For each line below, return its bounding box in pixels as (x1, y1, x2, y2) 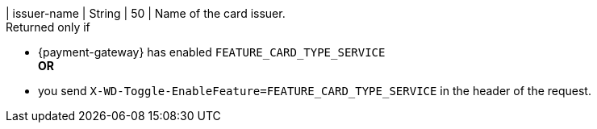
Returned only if (6, 20, 90, 34)
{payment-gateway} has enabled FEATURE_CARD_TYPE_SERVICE (38, 45, 386, 59)
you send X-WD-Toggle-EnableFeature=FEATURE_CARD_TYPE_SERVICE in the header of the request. (38, 84, 591, 98)
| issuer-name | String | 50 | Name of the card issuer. (6, 6, 286, 20)
